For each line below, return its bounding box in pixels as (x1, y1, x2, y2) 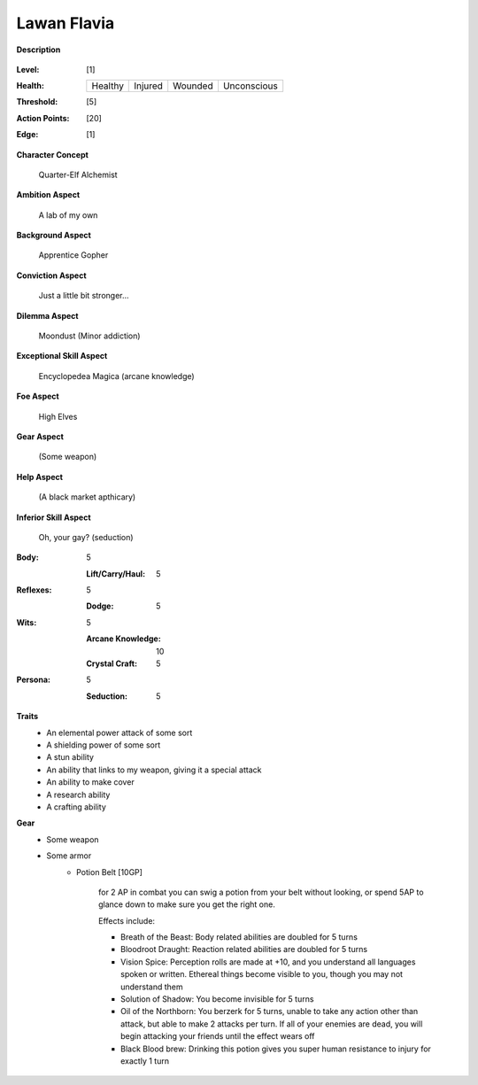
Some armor (46, 850, 92, 861)
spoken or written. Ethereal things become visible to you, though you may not (120, 969, 403, 980)
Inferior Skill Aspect (16, 512, 92, 523)
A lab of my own (38, 209, 98, 221)
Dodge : (86, 601, 114, 611)
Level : (16, 64, 40, 74)
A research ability (46, 789, 111, 800)
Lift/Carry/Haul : (86, 568, 146, 579)
